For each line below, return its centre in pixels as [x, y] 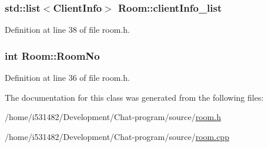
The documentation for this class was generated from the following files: [134, 97]
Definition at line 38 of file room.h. [67, 30]
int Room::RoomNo [52, 55]
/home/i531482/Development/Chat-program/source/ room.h [113, 117]
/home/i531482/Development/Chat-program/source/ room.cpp [117, 136]
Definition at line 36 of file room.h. [67, 78]
